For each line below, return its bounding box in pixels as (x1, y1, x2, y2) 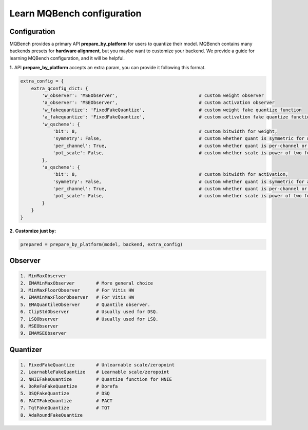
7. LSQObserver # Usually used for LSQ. (20, 316, 159, 322)
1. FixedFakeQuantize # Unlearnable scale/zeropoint (20, 362, 175, 367)
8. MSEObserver (20, 323, 59, 329)
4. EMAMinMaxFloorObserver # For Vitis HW (20, 295, 134, 300)
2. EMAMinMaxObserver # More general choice (20, 280, 153, 286)
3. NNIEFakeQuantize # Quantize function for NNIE (20, 376, 172, 382)
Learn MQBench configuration (9, 8, 142, 19)
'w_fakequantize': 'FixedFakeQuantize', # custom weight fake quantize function (42, 107, 302, 113)
